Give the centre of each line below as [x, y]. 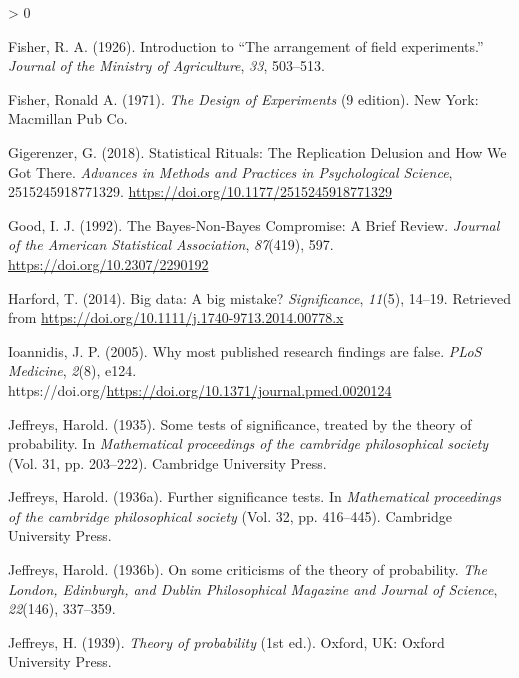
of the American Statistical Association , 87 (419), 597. [171, 244]
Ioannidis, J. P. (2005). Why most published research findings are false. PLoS [245, 350]
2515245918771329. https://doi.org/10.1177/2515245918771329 [200, 191]
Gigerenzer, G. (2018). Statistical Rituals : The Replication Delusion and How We [257, 151]
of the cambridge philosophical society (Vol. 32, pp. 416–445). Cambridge [230, 515]
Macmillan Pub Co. [68, 118]
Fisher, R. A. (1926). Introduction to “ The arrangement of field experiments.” [246, 45]
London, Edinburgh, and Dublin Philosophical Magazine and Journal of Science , [253, 588]
